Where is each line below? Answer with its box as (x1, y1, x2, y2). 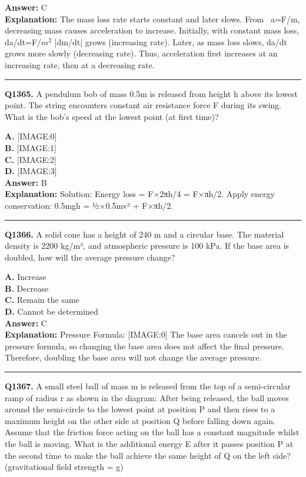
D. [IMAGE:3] (5, 165, 57, 177)
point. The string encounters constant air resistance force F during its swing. (5, 99, 281, 111)
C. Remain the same (5, 293, 79, 306)
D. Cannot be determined (5, 305, 98, 318)
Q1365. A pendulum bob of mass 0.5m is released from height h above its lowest (5, 87, 298, 99)
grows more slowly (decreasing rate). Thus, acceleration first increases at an (5, 47, 278, 59)
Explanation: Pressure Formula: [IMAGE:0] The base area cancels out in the (5, 328, 287, 341)
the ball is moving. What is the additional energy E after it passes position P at (5, 438, 294, 449)
